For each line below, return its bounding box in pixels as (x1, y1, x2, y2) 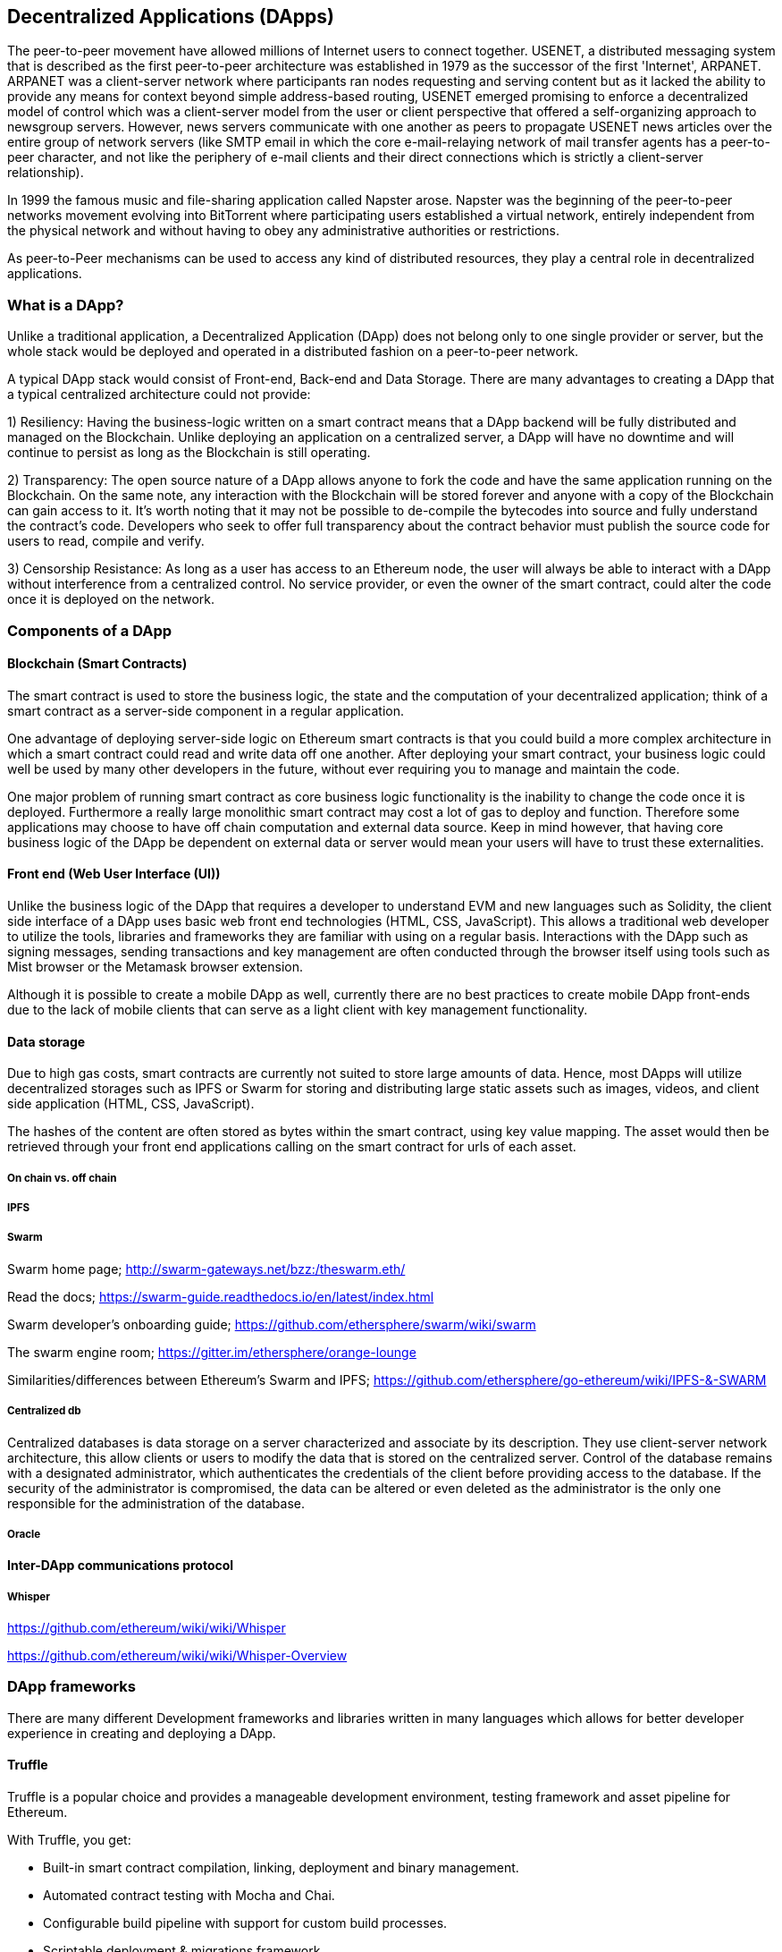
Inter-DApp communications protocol (7, 1557, 234, 1574)
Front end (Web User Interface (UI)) (7, 866, 221, 882)
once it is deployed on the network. (7, 591, 215, 607)
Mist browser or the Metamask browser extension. (7, 958, 304, 974)
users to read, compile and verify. (7, 533, 205, 549)
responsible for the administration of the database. (7, 1495, 305, 1511)
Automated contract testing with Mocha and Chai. (43, 1888, 335, 1904)
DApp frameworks (7, 1677, 137, 1696)
